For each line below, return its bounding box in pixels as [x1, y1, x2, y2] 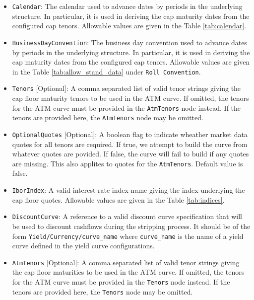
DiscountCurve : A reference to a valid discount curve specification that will [12, 211, 242, 222]
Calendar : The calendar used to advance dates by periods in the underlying [12, 1, 243, 11]
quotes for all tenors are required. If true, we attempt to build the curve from [12, 139, 248, 149]
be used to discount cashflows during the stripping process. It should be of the [12, 221, 251, 231]
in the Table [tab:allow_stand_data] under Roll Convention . [12, 66, 201, 76]
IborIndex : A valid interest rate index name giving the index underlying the [12, 185, 245, 195]
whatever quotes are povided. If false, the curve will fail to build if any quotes [12, 149, 249, 159]
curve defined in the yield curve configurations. [12, 240, 155, 251]
